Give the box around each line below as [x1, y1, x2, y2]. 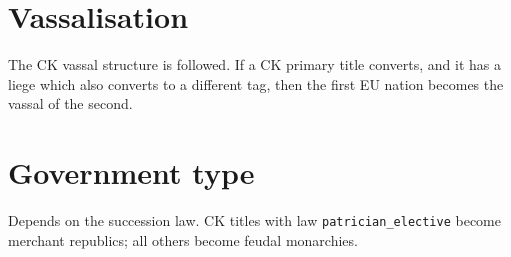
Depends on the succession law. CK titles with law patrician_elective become [8, 210, 501, 231]
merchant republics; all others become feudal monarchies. [8, 229, 358, 250]
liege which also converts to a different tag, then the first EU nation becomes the [8, 73, 504, 94]
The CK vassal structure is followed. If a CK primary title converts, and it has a [8, 54, 501, 75]
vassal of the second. [8, 93, 133, 114]
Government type [8, 152, 255, 193]
